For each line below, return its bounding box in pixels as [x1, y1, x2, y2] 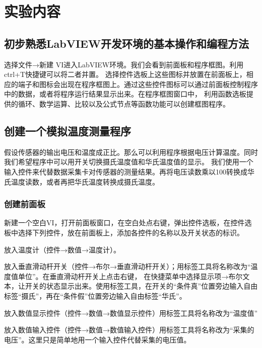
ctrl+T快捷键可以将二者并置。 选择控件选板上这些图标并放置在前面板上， [4, 69, 246, 79]
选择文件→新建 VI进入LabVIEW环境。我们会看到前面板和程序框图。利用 [4, 59, 244, 69]
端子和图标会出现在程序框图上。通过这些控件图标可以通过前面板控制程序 [18, 78, 258, 89]
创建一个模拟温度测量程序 [4, 123, 131, 138]
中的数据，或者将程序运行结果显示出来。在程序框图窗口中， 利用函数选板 [4, 89, 246, 99]
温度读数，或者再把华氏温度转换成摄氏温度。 [11, 176, 159, 187]
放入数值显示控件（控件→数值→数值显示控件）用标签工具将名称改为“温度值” [4, 307, 258, 318]
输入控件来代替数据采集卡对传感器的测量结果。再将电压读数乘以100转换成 [4, 166, 247, 177]
